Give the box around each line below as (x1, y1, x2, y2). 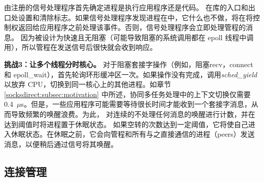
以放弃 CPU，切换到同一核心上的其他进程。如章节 (4, 79, 171, 89)
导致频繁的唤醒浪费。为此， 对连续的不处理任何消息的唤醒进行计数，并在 (11, 108, 255, 119)
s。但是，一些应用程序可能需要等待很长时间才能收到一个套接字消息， (21, 99, 251, 109)
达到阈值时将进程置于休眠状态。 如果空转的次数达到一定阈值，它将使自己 (4, 118, 248, 129)
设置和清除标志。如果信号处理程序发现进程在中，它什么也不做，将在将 (18, 12, 253, 22)
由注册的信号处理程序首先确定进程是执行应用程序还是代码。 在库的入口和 (4, 2, 248, 12)
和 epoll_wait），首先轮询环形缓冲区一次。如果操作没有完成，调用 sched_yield (4, 69, 257, 79)
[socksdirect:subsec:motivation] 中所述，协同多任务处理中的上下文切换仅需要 (4, 88, 251, 99)
